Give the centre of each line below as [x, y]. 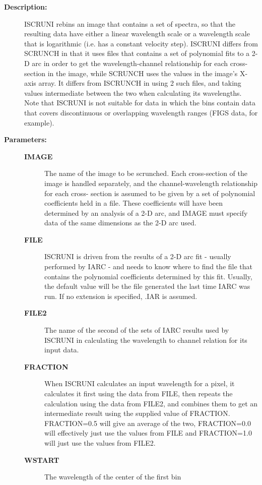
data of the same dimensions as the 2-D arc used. [120, 223]
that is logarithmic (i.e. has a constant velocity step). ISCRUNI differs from [141, 43]
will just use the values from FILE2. [100, 442]
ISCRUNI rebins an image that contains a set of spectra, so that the [130, 23]
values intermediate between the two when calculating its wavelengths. [133, 93]
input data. [62, 350]
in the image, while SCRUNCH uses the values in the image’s [143, 73]
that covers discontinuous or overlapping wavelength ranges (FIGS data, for [141, 112]
